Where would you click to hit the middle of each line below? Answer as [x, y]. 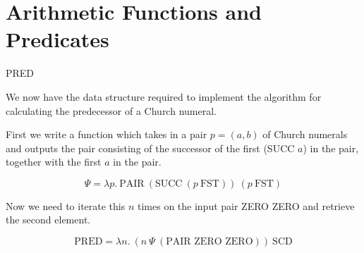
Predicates [57, 39]
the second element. [48, 220]
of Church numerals [305, 134]
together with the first [54, 162]
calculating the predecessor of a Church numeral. [111, 110]
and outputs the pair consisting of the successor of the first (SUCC [150, 148]
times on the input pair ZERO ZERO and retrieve [246, 205]
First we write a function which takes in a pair [107, 134]
